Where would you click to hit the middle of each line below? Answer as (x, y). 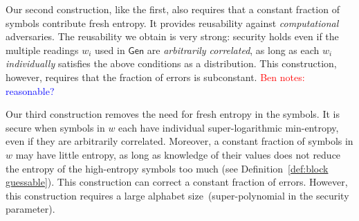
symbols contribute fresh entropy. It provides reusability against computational (172, 23)
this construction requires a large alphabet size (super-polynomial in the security (177, 195)
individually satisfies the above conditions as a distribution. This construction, (171, 63)
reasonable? (30, 90)
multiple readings (42, 50)
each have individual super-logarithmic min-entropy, (229, 127)
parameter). (30, 209)
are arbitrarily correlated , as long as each (233, 50)
